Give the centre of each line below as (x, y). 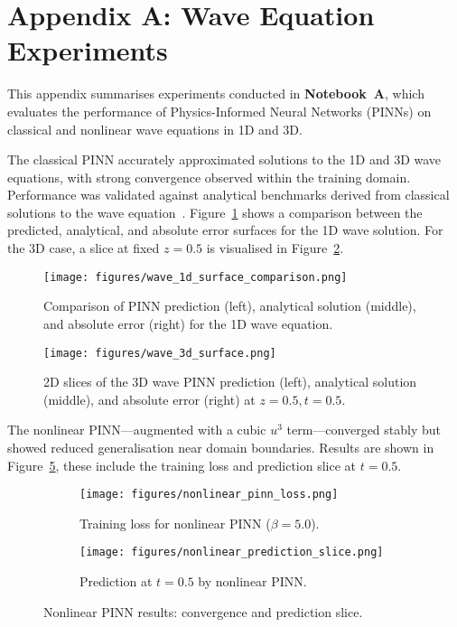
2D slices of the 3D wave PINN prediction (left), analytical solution (230, 382)
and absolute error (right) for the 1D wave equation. (188, 323)
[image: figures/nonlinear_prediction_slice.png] (232, 552)
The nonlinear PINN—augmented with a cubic (137, 430)
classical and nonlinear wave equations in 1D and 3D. (155, 129)
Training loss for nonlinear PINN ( (175, 523)
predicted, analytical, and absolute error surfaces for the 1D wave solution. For (225, 230)
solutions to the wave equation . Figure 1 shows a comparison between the (215, 212)
